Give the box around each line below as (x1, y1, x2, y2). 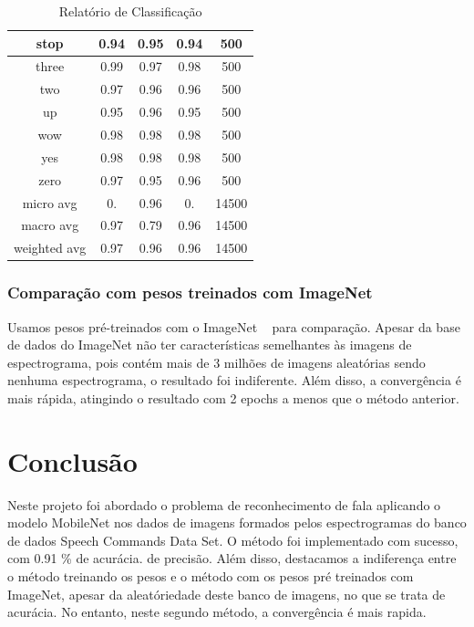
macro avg (21, 215, 79, 235)
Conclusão (7, 442, 138, 479)
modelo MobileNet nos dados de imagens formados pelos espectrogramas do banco (7, 513, 467, 532)
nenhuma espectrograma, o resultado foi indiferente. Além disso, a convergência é (7, 371, 461, 390)
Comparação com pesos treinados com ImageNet (7, 281, 373, 304)
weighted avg (14, 238, 87, 257)
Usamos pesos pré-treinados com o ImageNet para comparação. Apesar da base (7, 317, 460, 336)
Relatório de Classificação (58, 2, 202, 20)
